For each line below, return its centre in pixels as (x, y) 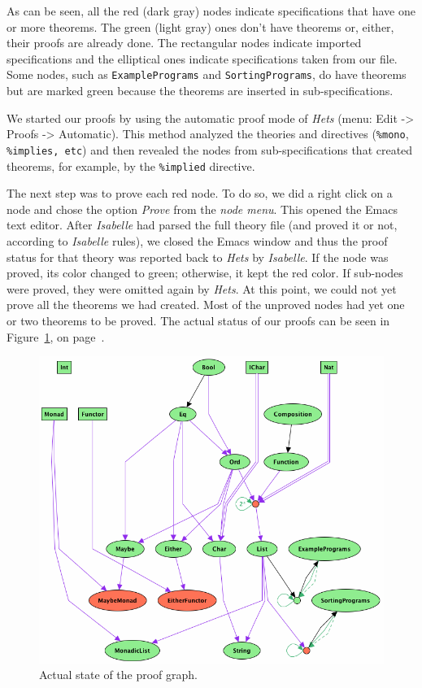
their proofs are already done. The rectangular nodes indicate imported (184, 43)
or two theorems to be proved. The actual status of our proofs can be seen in (198, 320)
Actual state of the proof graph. (119, 675)
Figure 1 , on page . (56, 336)
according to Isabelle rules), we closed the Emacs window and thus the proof (197, 240)
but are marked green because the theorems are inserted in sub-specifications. (200, 91)
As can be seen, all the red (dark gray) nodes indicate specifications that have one (211, 11)
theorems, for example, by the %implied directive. (131, 165)
